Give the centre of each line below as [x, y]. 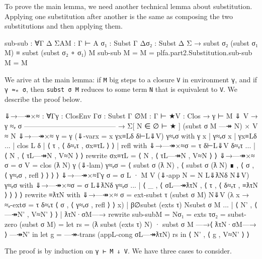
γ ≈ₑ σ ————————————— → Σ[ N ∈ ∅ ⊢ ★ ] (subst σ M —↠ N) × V [131, 126]
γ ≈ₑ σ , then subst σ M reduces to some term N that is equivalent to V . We [121, 89]
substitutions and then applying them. [64, 26]
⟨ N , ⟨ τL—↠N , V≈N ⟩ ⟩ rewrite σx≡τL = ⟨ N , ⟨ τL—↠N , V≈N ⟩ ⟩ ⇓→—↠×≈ [130, 155]
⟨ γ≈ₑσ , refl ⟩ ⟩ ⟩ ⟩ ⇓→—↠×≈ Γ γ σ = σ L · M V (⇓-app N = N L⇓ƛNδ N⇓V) [127, 175]
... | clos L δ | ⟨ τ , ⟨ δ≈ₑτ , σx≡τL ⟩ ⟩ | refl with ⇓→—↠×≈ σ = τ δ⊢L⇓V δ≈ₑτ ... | [130, 145]
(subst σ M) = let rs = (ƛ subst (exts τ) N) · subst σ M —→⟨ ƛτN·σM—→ [138, 224]
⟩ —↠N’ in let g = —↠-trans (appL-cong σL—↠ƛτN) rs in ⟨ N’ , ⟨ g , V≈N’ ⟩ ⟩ [127, 234]
